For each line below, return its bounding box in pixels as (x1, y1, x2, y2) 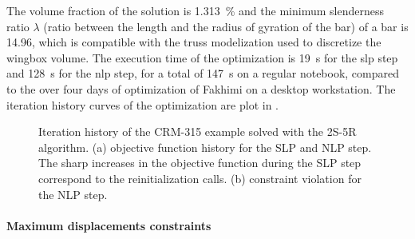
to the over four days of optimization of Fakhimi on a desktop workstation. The (6, 80, 396, 97)
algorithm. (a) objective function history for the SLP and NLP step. (38, 138, 372, 155)
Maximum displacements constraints (6, 217, 211, 233)
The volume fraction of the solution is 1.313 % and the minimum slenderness (6, 2, 384, 18)
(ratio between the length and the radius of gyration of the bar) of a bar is (43, 18, 409, 34)
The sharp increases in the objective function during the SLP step (38, 154, 362, 171)
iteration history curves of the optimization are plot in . (6, 96, 279, 113)
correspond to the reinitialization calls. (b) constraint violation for (38, 169, 362, 186)
